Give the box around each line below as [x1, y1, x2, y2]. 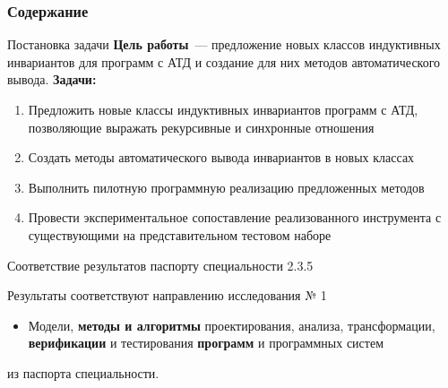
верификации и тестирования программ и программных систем [28, 333, 384, 352]
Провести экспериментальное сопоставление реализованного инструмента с [28, 208, 442, 227]
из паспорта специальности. [7, 363, 159, 382]
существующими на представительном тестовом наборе [28, 225, 332, 244]
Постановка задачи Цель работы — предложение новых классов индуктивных [7, 35, 441, 54]
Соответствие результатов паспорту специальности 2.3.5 [7, 255, 314, 274]
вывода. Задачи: [7, 70, 97, 89]
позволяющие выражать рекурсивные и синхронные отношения [28, 117, 375, 136]
